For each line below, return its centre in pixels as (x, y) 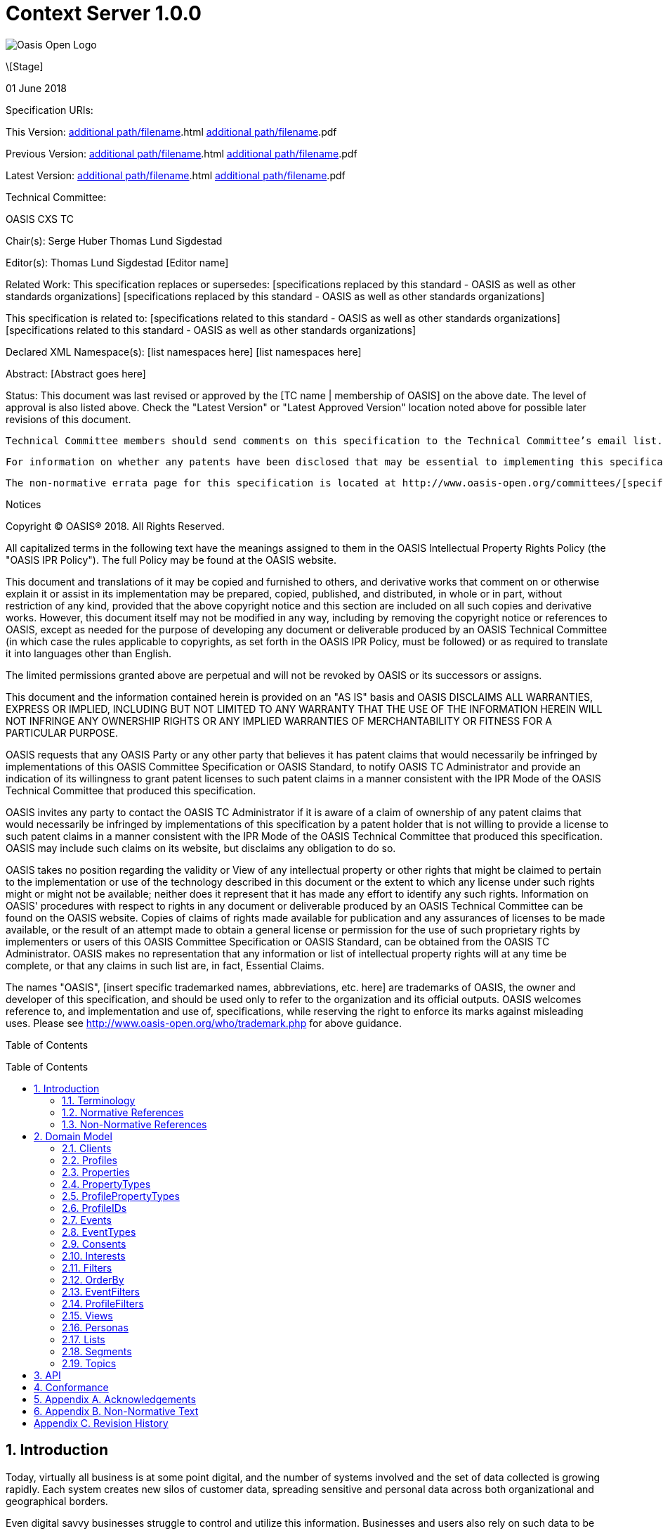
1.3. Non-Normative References (134, 1124)
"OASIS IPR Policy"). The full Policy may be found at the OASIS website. (171, 560)
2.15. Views (87, 1315)
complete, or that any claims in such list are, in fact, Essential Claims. (165, 965)
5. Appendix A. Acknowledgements (115, 1399)
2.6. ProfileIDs (94, 1208)
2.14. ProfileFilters (103, 1303)
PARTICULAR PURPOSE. (62, 732)
